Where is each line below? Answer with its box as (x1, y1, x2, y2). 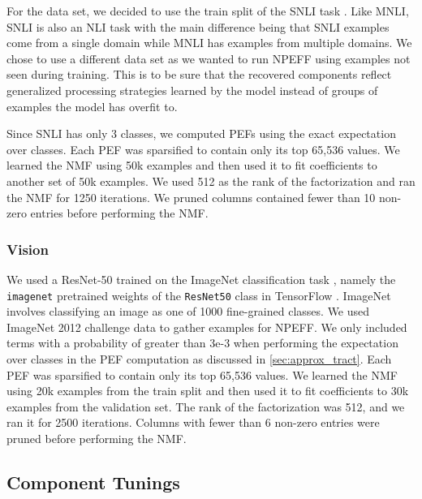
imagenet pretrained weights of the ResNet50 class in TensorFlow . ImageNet (6, 286, 391, 303)
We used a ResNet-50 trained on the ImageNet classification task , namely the (6, 270, 396, 287)
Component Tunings (6, 469, 180, 494)
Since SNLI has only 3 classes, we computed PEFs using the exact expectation (6, 125, 396, 142)
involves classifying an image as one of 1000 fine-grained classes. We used (6, 303, 370, 320)
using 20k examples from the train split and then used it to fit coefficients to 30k (6, 382, 409, 399)
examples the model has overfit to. (6, 97, 178, 114)
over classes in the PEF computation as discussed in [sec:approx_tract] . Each (6, 350, 392, 367)
